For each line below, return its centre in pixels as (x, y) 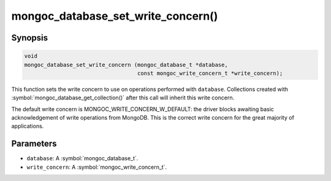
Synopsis (30, 38)
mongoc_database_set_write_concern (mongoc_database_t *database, (126, 65)
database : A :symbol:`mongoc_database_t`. (82, 158)
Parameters (34, 144)
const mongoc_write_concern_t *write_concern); (210, 73)
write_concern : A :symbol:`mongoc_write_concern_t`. (97, 167)
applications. (28, 126)
